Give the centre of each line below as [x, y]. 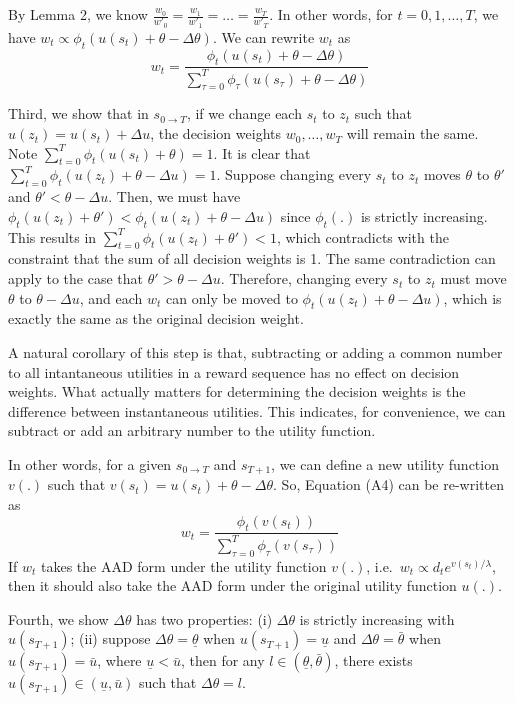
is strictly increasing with [377, 618]
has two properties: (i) [204, 618]
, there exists [373, 660]
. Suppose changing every [294, 174]
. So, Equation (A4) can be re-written [388, 484]
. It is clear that [262, 152]
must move [473, 278]
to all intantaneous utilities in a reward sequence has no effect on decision [234, 371]
